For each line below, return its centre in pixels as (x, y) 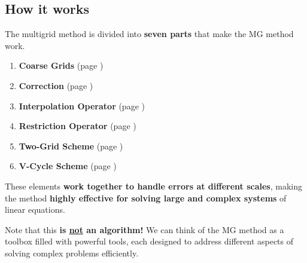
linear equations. (35, 210)
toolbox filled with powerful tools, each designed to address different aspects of (149, 241)
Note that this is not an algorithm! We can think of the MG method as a (145, 229)
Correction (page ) (56, 85)
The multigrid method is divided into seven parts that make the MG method (149, 34)
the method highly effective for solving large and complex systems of (146, 198)
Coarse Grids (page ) (61, 65)
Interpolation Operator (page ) (82, 105)
